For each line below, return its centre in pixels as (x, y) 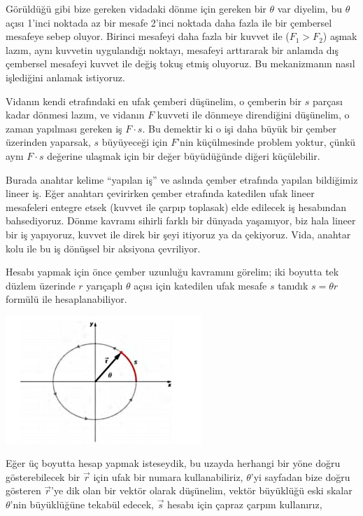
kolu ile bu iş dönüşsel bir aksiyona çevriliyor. (103, 248)
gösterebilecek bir (43, 476)
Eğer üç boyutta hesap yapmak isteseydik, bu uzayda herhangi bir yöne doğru (173, 463)
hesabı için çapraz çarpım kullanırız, (245, 504)
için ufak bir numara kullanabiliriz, (168, 476)
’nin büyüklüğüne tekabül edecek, (82, 504)
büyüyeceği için (135, 142)
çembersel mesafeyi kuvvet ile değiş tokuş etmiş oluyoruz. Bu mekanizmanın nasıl (180, 63)
